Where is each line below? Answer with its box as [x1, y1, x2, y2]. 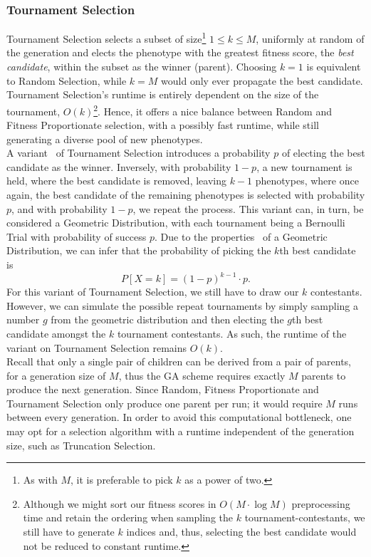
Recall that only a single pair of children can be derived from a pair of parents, [6, 354, 351, 369]
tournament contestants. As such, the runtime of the [117, 326, 347, 340]
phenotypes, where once [255, 173, 359, 188]
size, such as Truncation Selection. [6, 437, 156, 452]
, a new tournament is [256, 159, 352, 174]
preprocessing [291, 496, 350, 511]
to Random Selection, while [6, 73, 127, 88]
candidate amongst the [6, 326, 106, 340]
